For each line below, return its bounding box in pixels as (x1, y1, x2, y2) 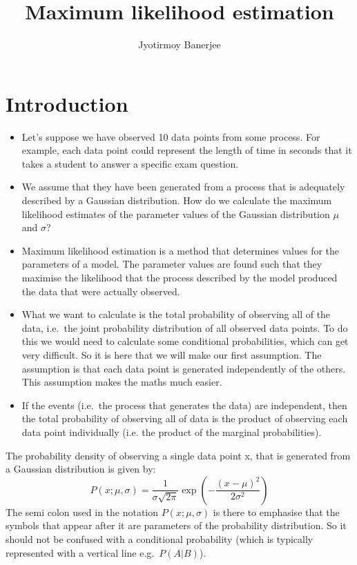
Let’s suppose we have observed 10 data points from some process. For (21, 129, 320, 143)
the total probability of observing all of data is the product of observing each (21, 411, 348, 426)
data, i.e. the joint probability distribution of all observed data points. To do (21, 320, 348, 335)
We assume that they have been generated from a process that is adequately (21, 179, 345, 194)
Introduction (6, 89, 128, 117)
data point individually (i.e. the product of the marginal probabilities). (21, 424, 322, 439)
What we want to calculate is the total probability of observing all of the (21, 307, 331, 321)
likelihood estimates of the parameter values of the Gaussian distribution (21, 206, 330, 221)
